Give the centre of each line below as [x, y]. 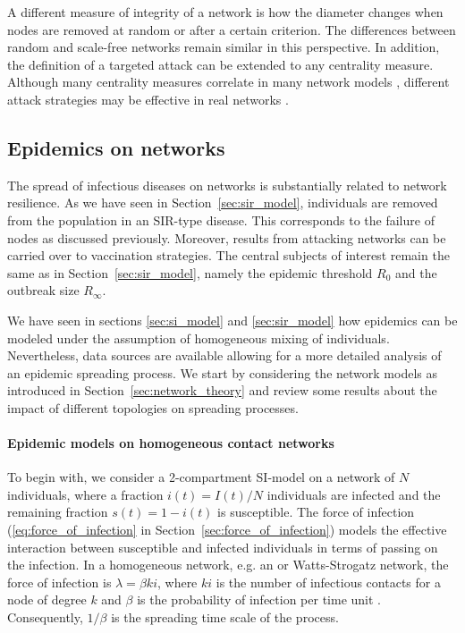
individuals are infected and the [354, 494]
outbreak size [43, 290]
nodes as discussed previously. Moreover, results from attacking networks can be [227, 237]
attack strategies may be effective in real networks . [148, 99]
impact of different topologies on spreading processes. [153, 407]
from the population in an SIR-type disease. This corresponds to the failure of [221, 219]
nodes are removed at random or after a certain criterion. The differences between [232, 29]
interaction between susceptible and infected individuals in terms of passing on [223, 547]
